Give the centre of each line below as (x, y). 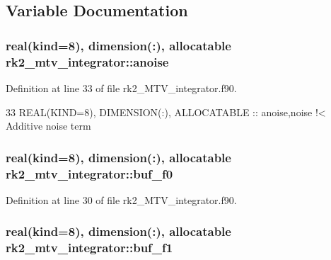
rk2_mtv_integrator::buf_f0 (89, 173)
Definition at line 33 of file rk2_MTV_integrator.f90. (121, 87)
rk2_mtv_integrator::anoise (87, 61)
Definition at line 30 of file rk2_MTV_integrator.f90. (121, 199)
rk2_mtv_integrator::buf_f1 (89, 248)
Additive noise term (48, 126)
